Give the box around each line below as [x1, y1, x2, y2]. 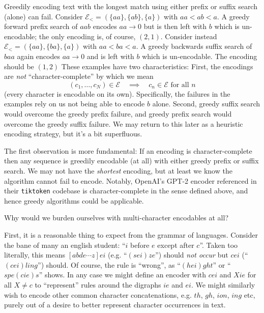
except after [157, 239, 194, 250]
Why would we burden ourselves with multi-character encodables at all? [4, 212, 228, 223]
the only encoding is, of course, [39, 31, 136, 41]
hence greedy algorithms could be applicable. [4, 195, 144, 206]
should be [4, 61, 34, 71]
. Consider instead [160, 31, 217, 41]
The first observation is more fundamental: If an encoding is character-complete [4, 145, 252, 156]
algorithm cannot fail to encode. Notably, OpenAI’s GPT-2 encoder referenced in [4, 175, 257, 186]
